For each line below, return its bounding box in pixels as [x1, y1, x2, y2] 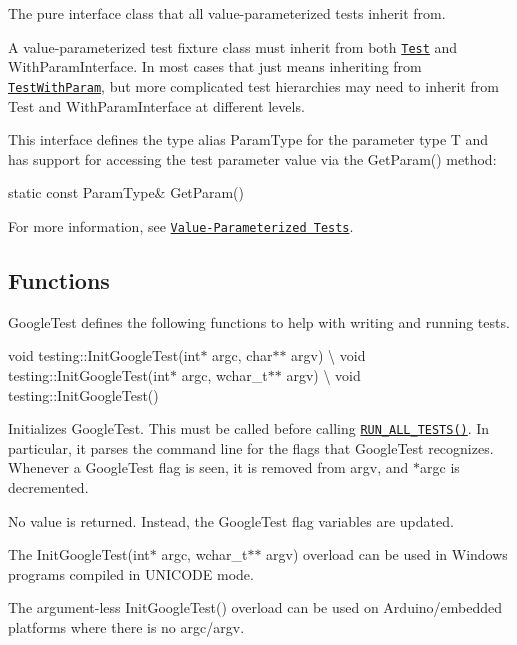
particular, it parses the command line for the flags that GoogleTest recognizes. [8, 437, 494, 458]
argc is [420, 457, 460, 478]
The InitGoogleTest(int [8, 544, 150, 565]
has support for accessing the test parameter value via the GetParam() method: [8, 148, 497, 169]
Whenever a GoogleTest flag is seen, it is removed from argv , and [8, 457, 409, 478]
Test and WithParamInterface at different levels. [8, 95, 305, 116]
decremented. [8, 476, 89, 497]
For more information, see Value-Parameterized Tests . [8, 215, 354, 236]
